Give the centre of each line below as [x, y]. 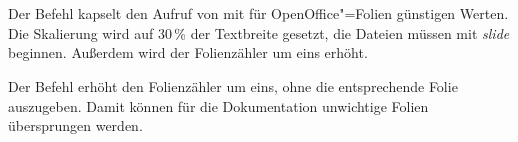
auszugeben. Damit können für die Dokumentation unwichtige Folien [218, 105]
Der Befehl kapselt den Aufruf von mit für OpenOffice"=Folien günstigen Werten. [258, 13]
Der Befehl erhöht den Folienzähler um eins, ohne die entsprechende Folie [233, 85]
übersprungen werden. [75, 125]
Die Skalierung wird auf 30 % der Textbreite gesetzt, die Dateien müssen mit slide [259, 32]
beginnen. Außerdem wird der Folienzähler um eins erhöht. [188, 52]
